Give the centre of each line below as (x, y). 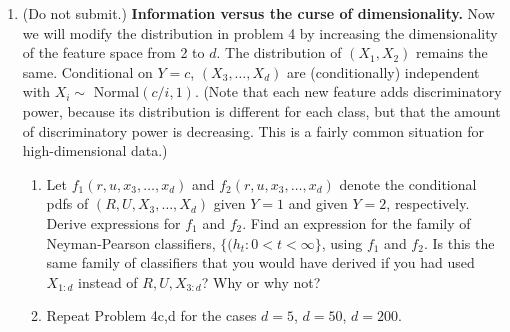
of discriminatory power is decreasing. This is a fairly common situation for (253, 130)
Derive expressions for (113, 222)
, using (342, 242)
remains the (452, 52)
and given (318, 203)
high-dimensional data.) (95, 150)
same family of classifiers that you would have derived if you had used (260, 262)
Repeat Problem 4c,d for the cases (151, 315)
